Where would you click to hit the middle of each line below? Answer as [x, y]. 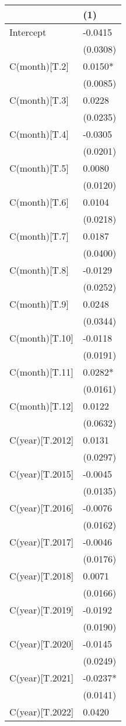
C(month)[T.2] [39, 66]
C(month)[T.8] [39, 270]
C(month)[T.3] [39, 100]
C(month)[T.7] [39, 236]
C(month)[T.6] [39, 202]
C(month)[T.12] [41, 406]
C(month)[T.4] [39, 134]
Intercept [28, 32]
